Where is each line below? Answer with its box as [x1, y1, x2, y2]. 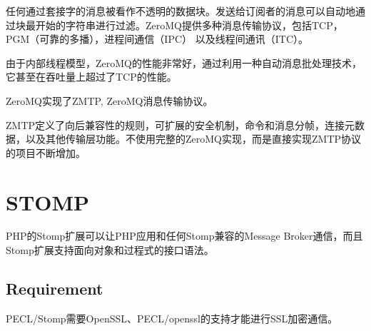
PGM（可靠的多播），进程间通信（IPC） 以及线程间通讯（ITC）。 [6, 31, 308, 46]
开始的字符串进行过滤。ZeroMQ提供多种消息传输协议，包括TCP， [35, 17, 343, 32]
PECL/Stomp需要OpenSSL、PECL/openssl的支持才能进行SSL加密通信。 [6, 310, 338, 325]
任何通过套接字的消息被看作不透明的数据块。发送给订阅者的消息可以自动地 [6, 4, 355, 18]
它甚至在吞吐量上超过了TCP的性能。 [6, 69, 177, 84]
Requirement [6, 277, 103, 300]
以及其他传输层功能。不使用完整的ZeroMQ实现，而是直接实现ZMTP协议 [25, 131, 362, 146]
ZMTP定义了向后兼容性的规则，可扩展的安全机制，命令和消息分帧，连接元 [6, 117, 355, 132]
